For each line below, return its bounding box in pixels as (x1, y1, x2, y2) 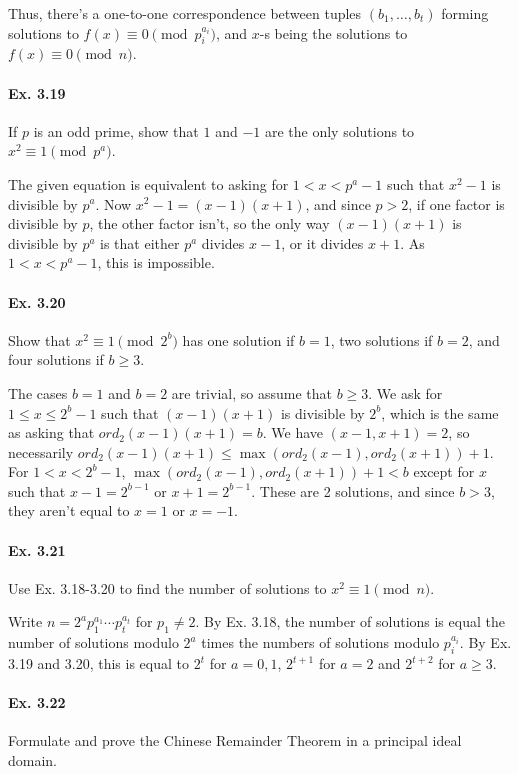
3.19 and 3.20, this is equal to (8, 653, 189, 674)
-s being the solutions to (259, 22, 408, 43)
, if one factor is (408, 193, 505, 214)
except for (413, 461, 475, 482)
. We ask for (368, 382, 443, 403)
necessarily (8, 441, 74, 462)
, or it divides (281, 232, 364, 253)
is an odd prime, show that (33, 120, 199, 141)
